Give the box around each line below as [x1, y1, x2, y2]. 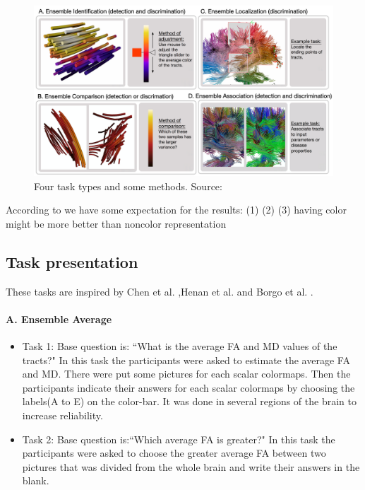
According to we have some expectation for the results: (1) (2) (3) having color [6, 202, 347, 217]
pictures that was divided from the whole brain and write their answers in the [22, 459, 360, 474]
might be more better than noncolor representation [6, 216, 227, 231]
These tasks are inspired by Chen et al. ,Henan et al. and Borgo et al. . [6, 284, 313, 298]
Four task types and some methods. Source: [34, 178, 222, 193]
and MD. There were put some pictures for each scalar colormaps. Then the [22, 366, 351, 381]
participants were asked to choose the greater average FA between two [22, 445, 326, 460]
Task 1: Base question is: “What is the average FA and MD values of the [22, 338, 337, 353]
